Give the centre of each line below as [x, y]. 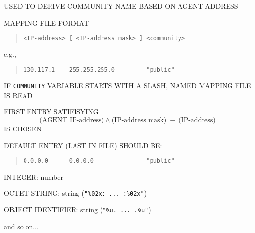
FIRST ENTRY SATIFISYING [51, 112]
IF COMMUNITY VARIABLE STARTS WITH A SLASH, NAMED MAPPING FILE [127, 86]
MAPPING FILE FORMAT [46, 22]
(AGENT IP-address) [72, 120]
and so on [19, 226]
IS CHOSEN [23, 128]
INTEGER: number [34, 176]
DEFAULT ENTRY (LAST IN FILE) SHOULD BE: [83, 145]
